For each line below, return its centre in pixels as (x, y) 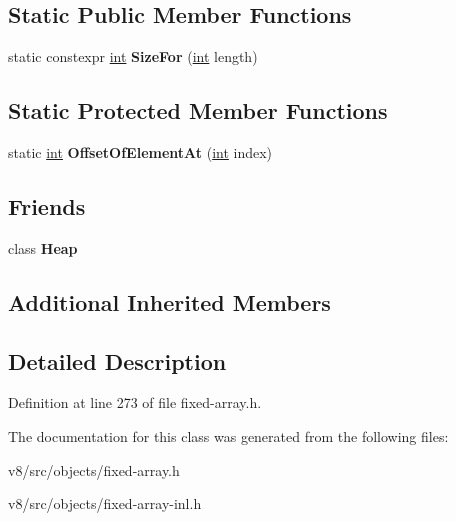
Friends (47, 205)
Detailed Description (117, 360)
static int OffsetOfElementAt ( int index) (140, 152)
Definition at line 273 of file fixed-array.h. (135, 402)
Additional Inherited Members (169, 301)
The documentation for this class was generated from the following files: (228, 435)
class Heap (43, 247)
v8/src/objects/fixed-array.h (94, 469)
